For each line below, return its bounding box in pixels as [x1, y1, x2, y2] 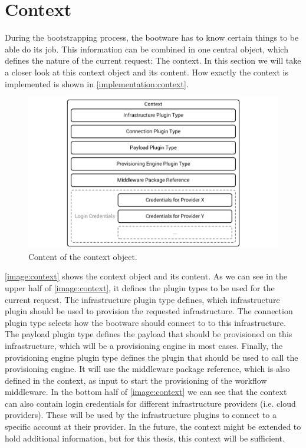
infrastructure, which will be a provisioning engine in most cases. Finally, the [5, 339, 283, 351]
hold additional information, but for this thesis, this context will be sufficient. [5, 431, 285, 444]
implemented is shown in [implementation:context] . [5, 77, 189, 90]
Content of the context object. [28, 250, 137, 262]
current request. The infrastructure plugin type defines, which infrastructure [5, 293, 280, 305]
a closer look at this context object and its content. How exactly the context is [5, 65, 288, 78]
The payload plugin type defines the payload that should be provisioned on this [5, 328, 292, 340]
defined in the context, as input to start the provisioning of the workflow [5, 374, 267, 386]
